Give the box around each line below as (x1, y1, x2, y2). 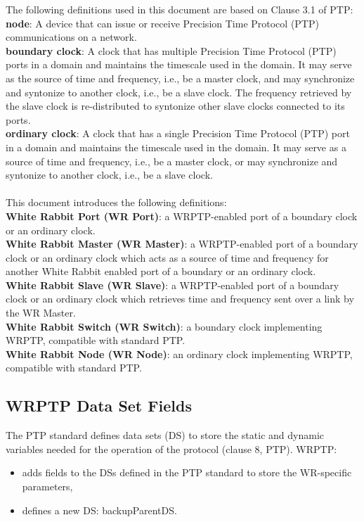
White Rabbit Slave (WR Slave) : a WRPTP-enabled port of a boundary (6, 277, 339, 292)
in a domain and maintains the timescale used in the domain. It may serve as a (6, 139, 346, 154)
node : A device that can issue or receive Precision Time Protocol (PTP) (6, 15, 319, 30)
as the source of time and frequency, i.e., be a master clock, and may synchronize (6, 70, 355, 85)
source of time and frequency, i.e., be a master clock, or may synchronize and (6, 153, 338, 168)
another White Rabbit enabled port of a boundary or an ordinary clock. (6, 264, 316, 279)
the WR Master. (6, 305, 76, 320)
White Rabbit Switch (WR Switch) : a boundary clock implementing (6, 319, 323, 333)
